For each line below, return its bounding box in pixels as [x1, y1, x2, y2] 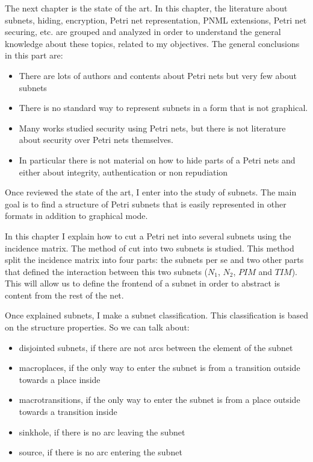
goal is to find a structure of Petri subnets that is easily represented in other [5, 197, 287, 210]
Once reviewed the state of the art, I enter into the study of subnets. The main [5, 186, 297, 198]
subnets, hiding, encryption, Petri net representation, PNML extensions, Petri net [5, 13, 307, 26]
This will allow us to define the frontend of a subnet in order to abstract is [5, 277, 280, 290]
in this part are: [5, 49, 63, 62]
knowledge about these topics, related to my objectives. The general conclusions [5, 37, 300, 49]
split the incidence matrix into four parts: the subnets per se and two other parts [5, 253, 304, 266]
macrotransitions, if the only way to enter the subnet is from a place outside [19, 393, 300, 406]
